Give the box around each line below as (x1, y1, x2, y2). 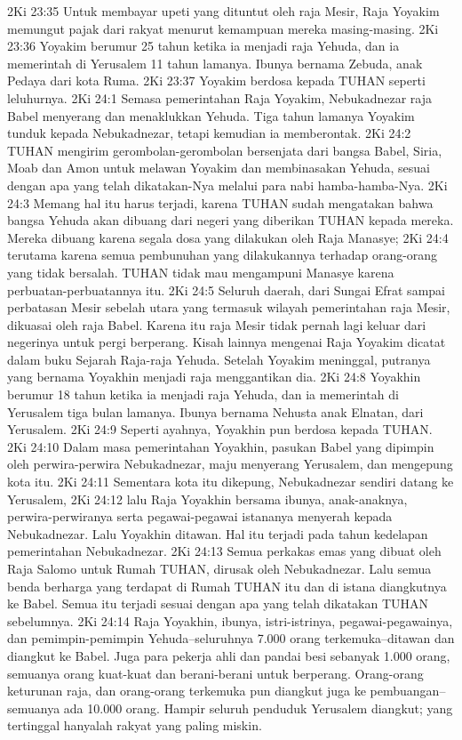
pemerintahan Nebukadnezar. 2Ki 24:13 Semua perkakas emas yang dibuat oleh (7, 542, 442, 560)
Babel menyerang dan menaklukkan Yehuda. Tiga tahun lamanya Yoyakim (7, 106, 415, 125)
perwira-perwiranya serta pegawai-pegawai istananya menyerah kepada (7, 507, 393, 526)
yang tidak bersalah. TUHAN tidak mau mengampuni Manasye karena (7, 262, 394, 281)
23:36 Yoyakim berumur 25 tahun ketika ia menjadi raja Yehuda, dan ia (7, 36, 400, 55)
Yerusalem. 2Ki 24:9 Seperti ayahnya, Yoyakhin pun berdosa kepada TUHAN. (7, 420, 433, 438)
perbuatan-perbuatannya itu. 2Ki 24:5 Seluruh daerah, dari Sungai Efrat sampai (7, 280, 445, 299)
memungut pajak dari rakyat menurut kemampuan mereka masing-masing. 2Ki (7, 19, 439, 37)
